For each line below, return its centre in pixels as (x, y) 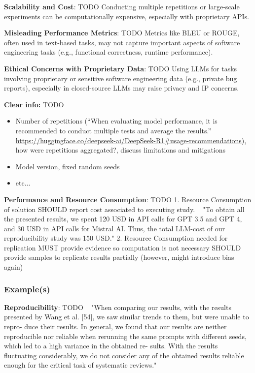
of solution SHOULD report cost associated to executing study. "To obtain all (124, 209)
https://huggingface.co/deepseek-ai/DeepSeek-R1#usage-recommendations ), (131, 140)
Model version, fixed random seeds (68, 166)
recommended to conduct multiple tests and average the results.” (113, 130)
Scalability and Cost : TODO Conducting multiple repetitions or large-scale (122, 6)
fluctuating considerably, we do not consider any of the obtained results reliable (124, 355)
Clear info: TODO (34, 104)
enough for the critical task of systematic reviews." (80, 365)
